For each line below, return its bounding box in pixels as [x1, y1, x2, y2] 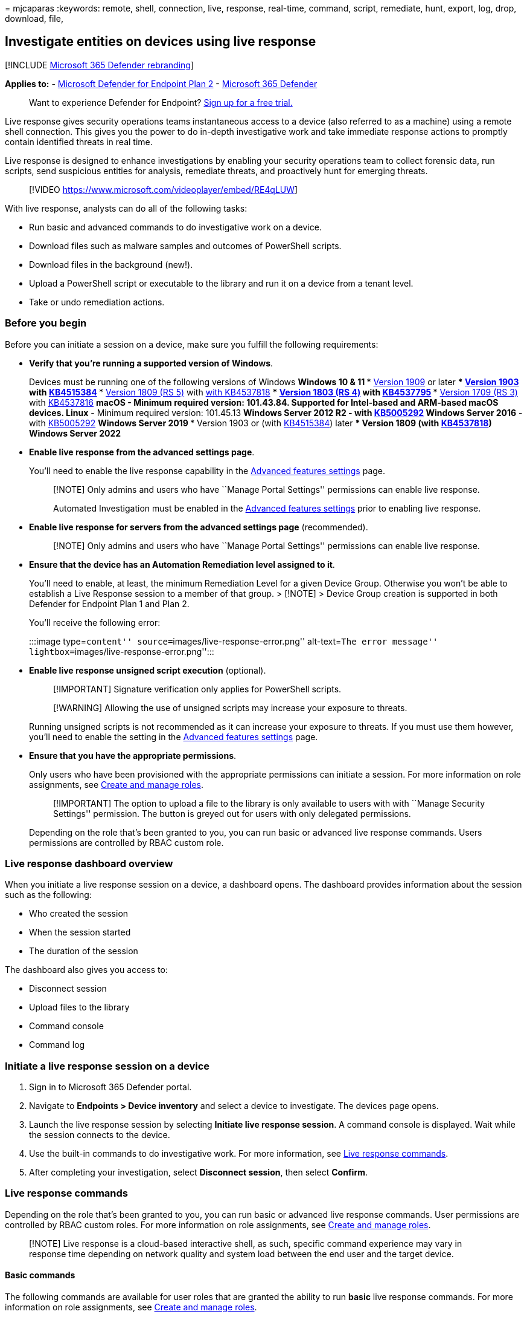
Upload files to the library [29, 1002, 130, 1013]
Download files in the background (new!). [29, 259, 193, 270]
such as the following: [5, 889, 92, 900]
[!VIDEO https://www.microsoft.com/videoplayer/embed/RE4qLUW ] [29, 184, 298, 195]
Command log [29, 1039, 85, 1050]
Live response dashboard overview [5, 857, 173, 870]
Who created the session [29, 908, 129, 919]
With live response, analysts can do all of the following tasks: [5, 203, 248, 213]
